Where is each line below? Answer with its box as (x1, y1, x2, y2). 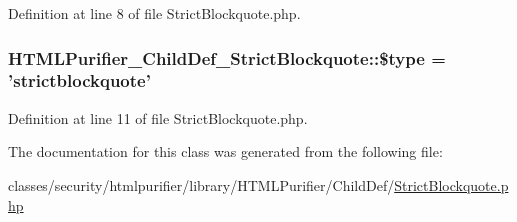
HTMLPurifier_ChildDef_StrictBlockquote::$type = (8, 45, 446, 70)
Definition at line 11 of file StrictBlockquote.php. (8, 107, 308, 128)
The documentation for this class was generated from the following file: (8, 141, 443, 162)
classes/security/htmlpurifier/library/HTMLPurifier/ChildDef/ (8, 174, 395, 195)
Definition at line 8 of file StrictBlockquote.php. (8, 3, 301, 23)
